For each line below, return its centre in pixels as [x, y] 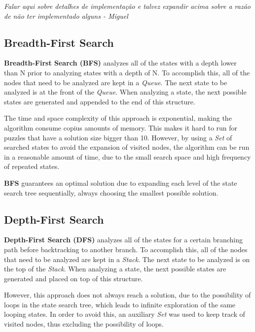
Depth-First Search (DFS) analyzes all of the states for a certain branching [123, 240]
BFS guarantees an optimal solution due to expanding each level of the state [121, 183]
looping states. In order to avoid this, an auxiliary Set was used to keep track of [125, 314]
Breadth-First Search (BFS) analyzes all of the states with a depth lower [120, 63]
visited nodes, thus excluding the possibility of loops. [84, 324]
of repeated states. [32, 166]
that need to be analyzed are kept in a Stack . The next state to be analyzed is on [127, 259]
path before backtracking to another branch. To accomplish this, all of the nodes [126, 249]
